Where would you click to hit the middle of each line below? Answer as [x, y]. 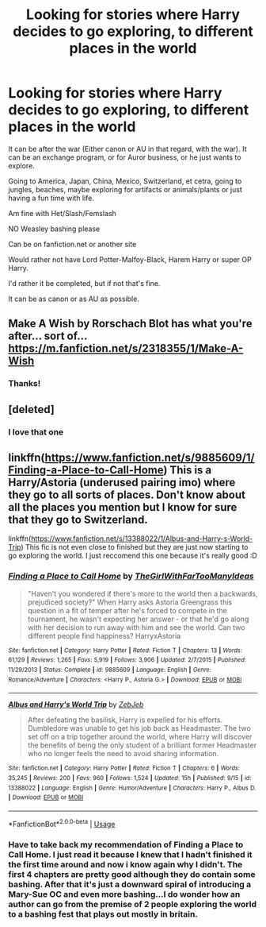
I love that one [36, 432]
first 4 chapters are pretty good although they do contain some [132, 874]
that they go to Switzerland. [78, 519]
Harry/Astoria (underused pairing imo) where [122, 482]
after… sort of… [48, 336]
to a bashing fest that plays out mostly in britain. [103, 913]
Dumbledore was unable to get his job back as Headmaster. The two [139, 728]
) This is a [188, 470]
